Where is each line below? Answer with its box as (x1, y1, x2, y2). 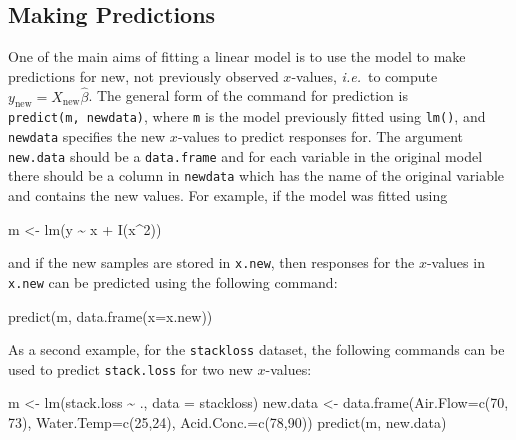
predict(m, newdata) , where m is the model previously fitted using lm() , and (8, 106, 486, 127)
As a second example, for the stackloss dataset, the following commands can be (8, 339, 505, 360)
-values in (426, 252, 485, 273)
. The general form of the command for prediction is (88, 85, 408, 106)
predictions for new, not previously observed (8, 65, 279, 86)
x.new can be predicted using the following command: (8, 271, 338, 292)
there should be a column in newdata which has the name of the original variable (8, 165, 505, 186)
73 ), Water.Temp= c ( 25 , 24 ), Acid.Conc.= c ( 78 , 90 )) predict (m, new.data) (8, 412, 447, 433)
